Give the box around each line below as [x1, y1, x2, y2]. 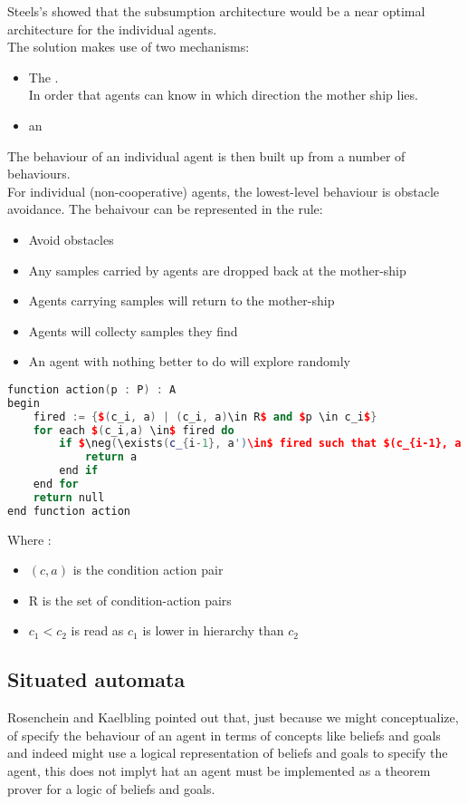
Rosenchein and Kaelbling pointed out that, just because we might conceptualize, [7, 708, 459, 727]
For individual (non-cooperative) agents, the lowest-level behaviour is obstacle [7, 181, 440, 200]
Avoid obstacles [28, 229, 114, 248]
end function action [7, 504, 131, 518]
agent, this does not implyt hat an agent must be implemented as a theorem [7, 761, 431, 780]
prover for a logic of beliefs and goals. [7, 779, 215, 798]
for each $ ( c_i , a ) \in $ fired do [33, 423, 234, 437]
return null [33, 490, 105, 504]
